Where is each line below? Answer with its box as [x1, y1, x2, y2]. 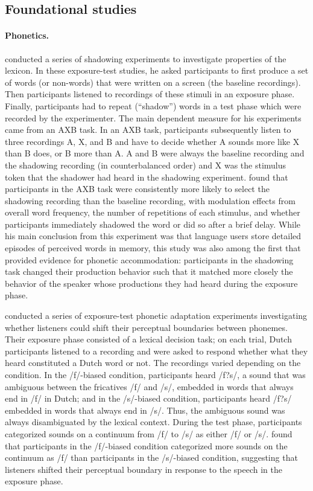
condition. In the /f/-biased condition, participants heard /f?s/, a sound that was [5, 368, 306, 381]
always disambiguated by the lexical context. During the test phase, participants [5, 416, 302, 428]
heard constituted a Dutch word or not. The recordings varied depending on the [5, 356, 301, 369]
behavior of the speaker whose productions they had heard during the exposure [5, 277, 298, 289]
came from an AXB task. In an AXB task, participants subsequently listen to [5, 123, 291, 136]
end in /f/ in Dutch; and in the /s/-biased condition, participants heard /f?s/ [5, 392, 292, 405]
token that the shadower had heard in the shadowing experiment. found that [5, 170, 288, 183]
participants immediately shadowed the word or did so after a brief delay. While [5, 217, 301, 230]
